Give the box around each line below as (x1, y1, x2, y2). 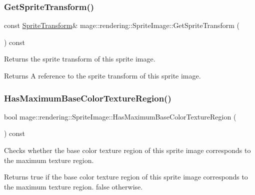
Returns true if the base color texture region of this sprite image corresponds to (4, 171, 248, 182)
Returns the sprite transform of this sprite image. (4, 53, 155, 64)
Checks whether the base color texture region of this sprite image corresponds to (4, 145, 251, 155)
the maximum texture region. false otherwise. (4, 181, 143, 191)
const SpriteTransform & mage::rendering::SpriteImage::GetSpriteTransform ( (4, 20, 239, 30)
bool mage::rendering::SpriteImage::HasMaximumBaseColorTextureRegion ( (4, 111, 236, 121)
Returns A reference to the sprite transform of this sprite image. (4, 70, 201, 80)
